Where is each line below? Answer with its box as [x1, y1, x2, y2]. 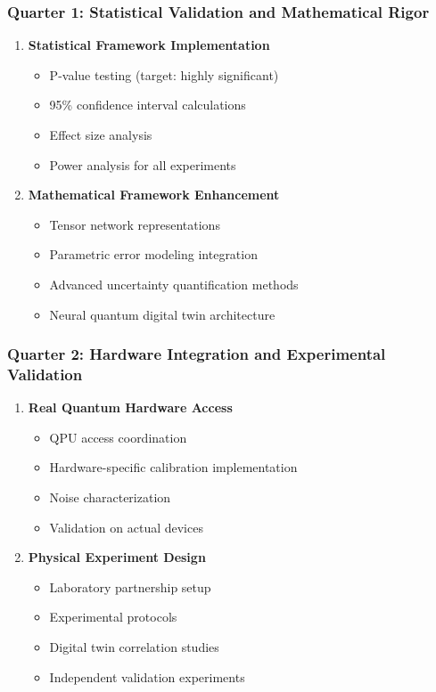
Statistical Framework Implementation [28, 36, 270, 54]
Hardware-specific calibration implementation [49, 458, 298, 476]
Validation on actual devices [49, 517, 203, 536]
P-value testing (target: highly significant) [49, 65, 279, 84]
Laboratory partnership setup [49, 577, 211, 596]
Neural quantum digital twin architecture [49, 305, 276, 323]
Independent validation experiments [49, 667, 245, 686]
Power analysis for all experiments [49, 155, 236, 174]
